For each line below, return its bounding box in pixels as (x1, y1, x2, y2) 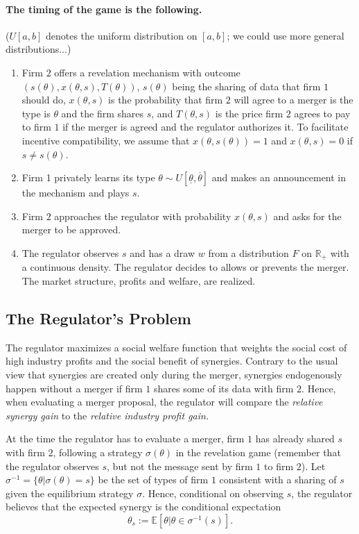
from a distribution (208, 245, 289, 260)
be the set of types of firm (98, 472, 209, 487)
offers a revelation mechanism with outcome (54, 65, 240, 79)
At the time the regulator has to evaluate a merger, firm (6, 431, 245, 446)
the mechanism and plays (21, 185, 130, 200)
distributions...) (6, 42, 71, 56)
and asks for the (273, 208, 342, 223)
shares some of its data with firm (154, 381, 294, 395)
